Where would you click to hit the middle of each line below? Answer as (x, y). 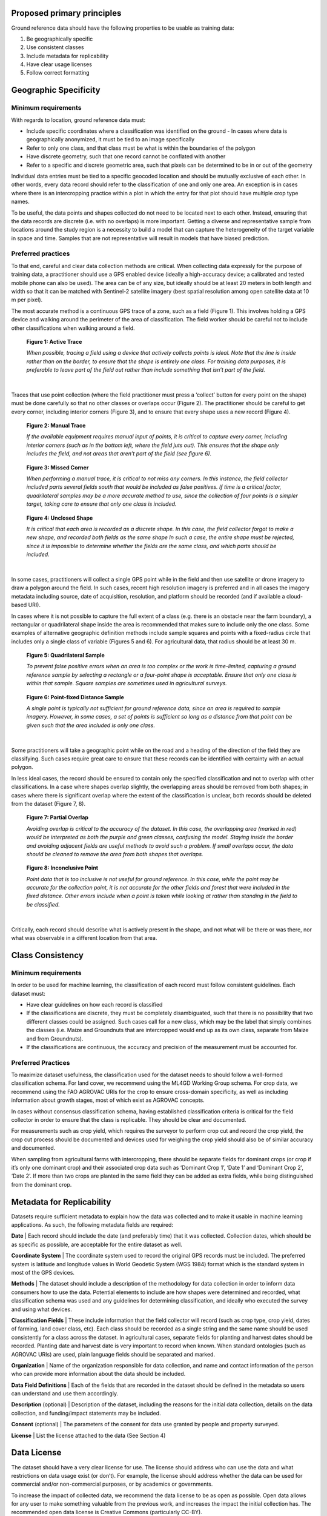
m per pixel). (27, 300)
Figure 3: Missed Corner (58, 468)
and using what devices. (41, 1309)
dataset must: (28, 993)
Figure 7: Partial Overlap (58, 817)
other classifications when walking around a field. (73, 328)
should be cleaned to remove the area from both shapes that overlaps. (115, 854)
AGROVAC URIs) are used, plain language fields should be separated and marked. (113, 1354)
